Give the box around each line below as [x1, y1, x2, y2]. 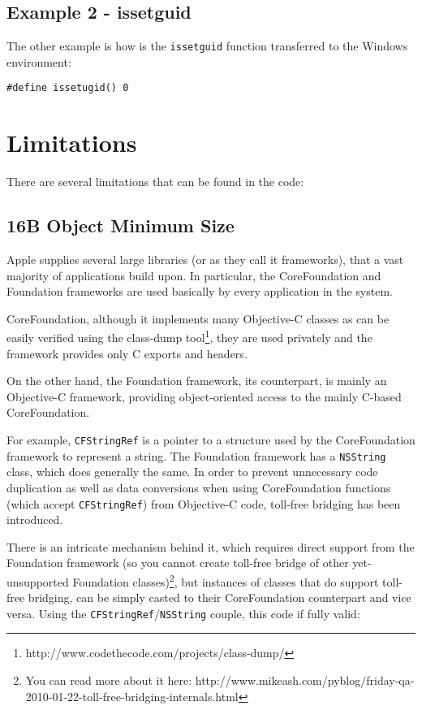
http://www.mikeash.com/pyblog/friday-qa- [195, 672, 415, 689]
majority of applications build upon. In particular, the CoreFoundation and [6, 266, 381, 284]
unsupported [6, 573, 69, 590]
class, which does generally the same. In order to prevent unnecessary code [6, 463, 378, 480]
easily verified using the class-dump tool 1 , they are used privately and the [6, 327, 372, 346]
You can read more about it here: [25, 672, 192, 689]
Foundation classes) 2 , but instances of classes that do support [72, 570, 379, 590]
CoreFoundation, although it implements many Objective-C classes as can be [6, 310, 390, 327]
